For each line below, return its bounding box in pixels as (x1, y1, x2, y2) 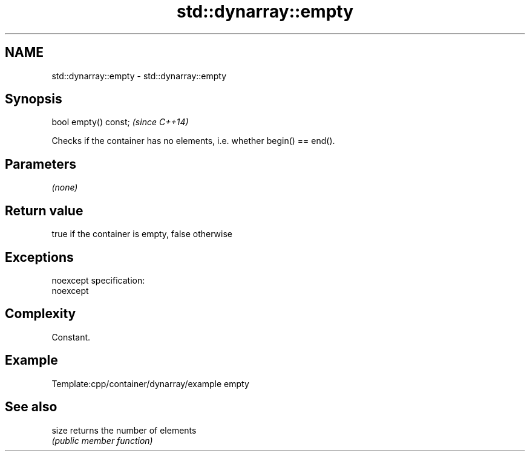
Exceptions (5, 249, 74, 265)
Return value (5, 203, 83, 218)
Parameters (5, 156, 76, 172)
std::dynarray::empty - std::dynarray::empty (51, 70, 227, 81)
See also (5, 399, 57, 415)
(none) (51, 182, 78, 193)
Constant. (51, 331, 91, 342)
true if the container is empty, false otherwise (51, 229, 232, 239)
